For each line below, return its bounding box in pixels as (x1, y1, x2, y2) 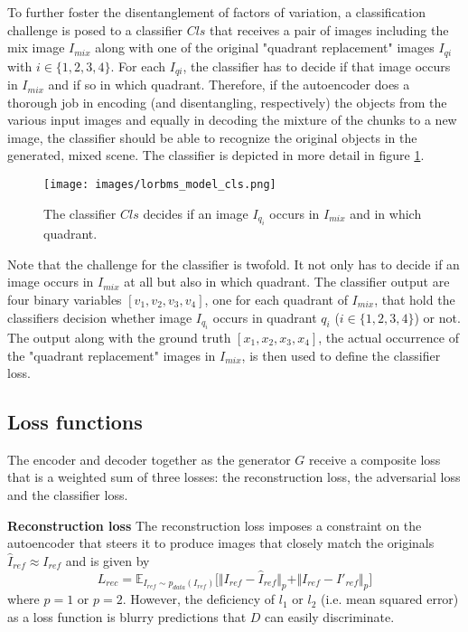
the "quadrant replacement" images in (7, 345, 216, 364)
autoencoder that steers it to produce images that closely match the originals (7, 533, 435, 552)
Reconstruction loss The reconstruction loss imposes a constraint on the (7, 515, 422, 534)
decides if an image (143, 203, 248, 222)
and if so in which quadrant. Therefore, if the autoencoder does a (48, 75, 410, 94)
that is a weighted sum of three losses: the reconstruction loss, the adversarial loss (7, 467, 461, 486)
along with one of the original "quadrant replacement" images (95, 38, 435, 57)
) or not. (414, 307, 461, 326)
